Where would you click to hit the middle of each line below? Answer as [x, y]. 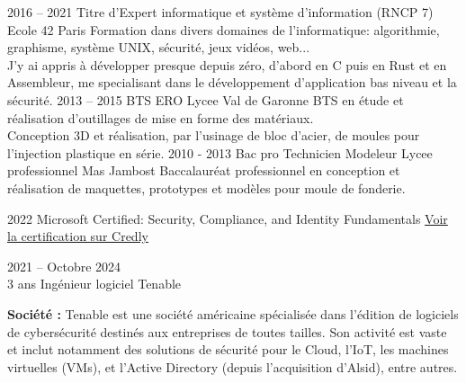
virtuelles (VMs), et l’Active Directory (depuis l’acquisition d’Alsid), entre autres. [233, 366]
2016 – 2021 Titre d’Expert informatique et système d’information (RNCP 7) [220, 12]
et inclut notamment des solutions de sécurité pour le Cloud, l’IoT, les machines [228, 349]
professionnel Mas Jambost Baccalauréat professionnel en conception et [204, 170]
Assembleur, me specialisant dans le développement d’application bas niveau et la [232, 82]
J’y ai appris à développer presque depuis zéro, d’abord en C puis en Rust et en [227, 64]
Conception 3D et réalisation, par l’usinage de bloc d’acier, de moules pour [214, 135]
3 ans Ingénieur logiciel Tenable [94, 284]
